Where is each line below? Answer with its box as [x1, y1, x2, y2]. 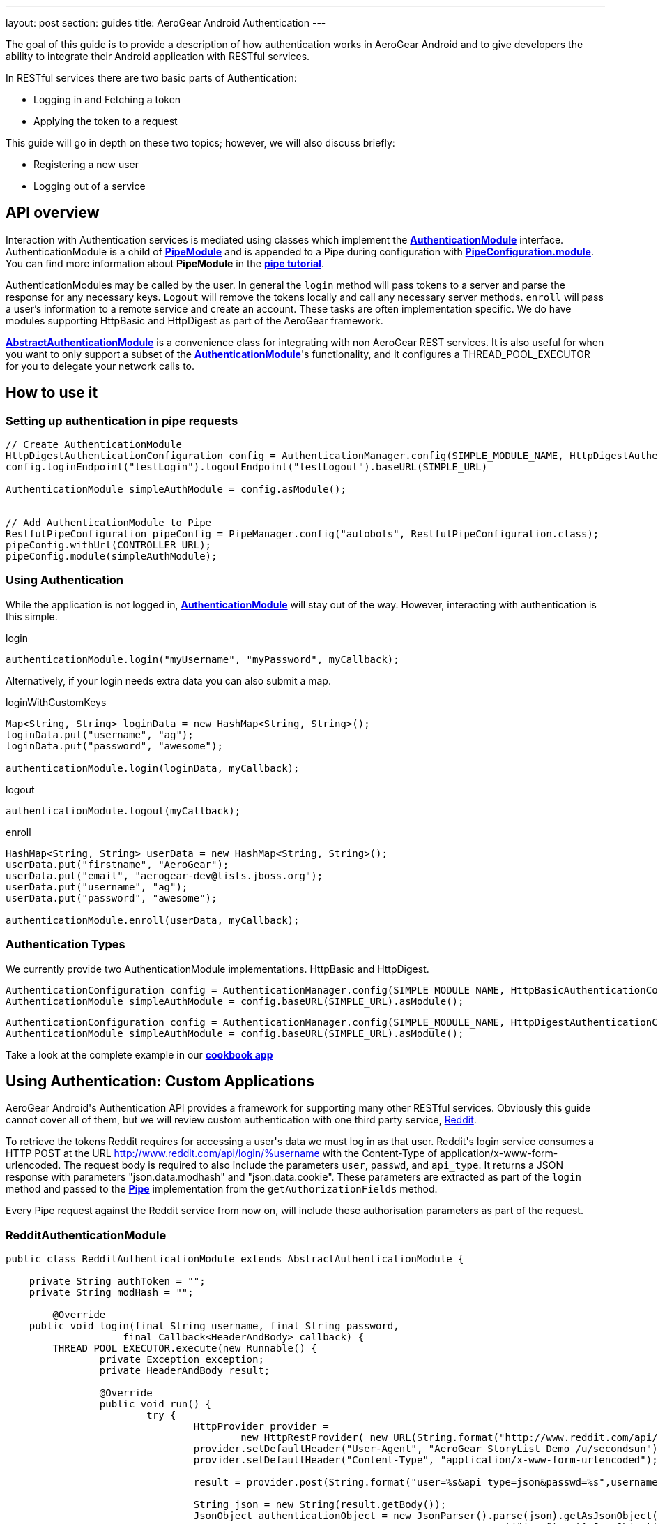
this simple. [6, 610, 58, 622]
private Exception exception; [99, 1354, 264, 1366]
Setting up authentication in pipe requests [6, 413, 238, 428]
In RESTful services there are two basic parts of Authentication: [6, 72, 297, 84]
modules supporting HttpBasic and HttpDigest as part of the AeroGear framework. [6, 314, 383, 327]
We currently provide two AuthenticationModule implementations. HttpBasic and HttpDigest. [6, 962, 429, 975]
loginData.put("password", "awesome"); [6, 740, 223, 752]
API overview [6, 204, 100, 222]
